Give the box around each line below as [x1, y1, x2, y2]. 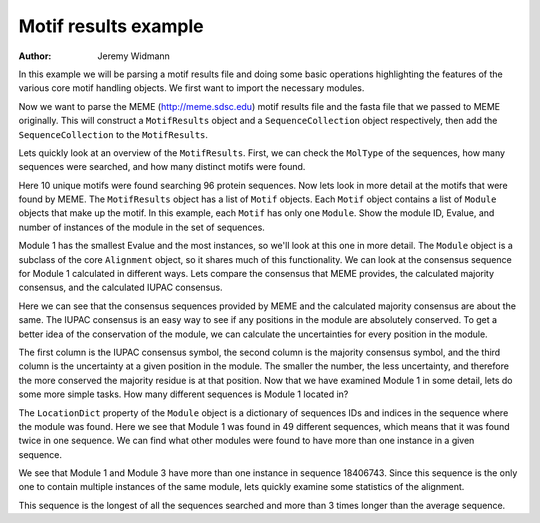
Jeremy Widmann [97, 50, 170, 62]
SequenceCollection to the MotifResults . [18, 128, 209, 140]
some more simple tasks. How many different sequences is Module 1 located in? [18, 388, 349, 400]
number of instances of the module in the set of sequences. [18, 221, 265, 233]
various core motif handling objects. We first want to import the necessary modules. [18, 82, 365, 94]
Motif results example [18, 15, 204, 37]
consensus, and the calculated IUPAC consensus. [18, 281, 224, 294]
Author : [18, 50, 52, 62]
